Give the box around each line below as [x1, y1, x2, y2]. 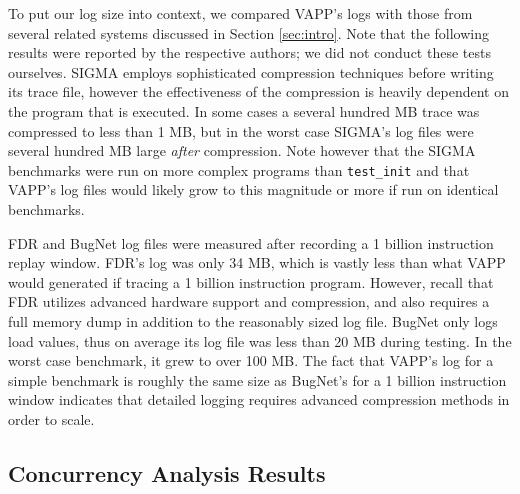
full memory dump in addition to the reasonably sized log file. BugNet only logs [8, 310, 498, 331]
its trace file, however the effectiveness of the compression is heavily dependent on [8, 81, 510, 102]
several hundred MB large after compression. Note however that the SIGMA [8, 140, 476, 161]
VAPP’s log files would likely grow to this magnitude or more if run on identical [8, 179, 499, 200]
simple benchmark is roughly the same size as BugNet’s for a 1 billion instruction [8, 369, 507, 390]
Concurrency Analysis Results [8, 457, 326, 488]
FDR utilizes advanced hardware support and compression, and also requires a [8, 291, 490, 312]
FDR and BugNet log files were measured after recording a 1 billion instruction [8, 232, 494, 253]
